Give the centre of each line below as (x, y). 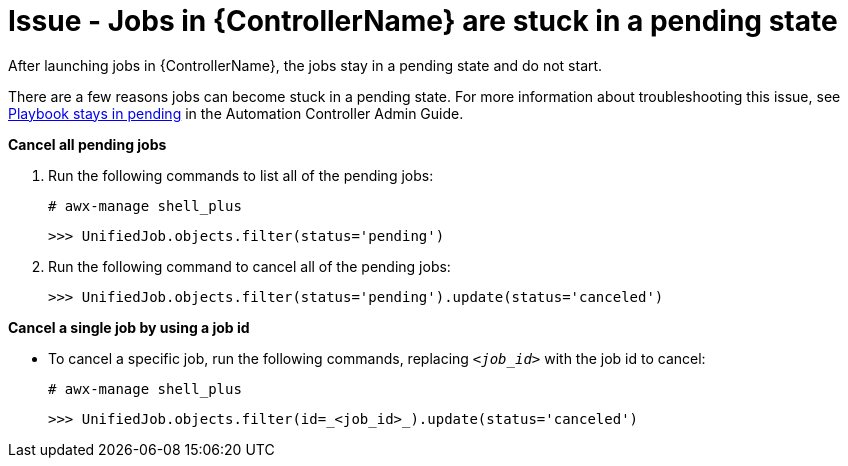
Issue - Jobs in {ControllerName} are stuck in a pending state (423, 21)
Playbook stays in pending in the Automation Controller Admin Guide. (236, 113)
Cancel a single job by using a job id (129, 327)
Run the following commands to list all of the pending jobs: (241, 175)
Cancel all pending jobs (87, 144)
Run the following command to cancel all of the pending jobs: (249, 266)
